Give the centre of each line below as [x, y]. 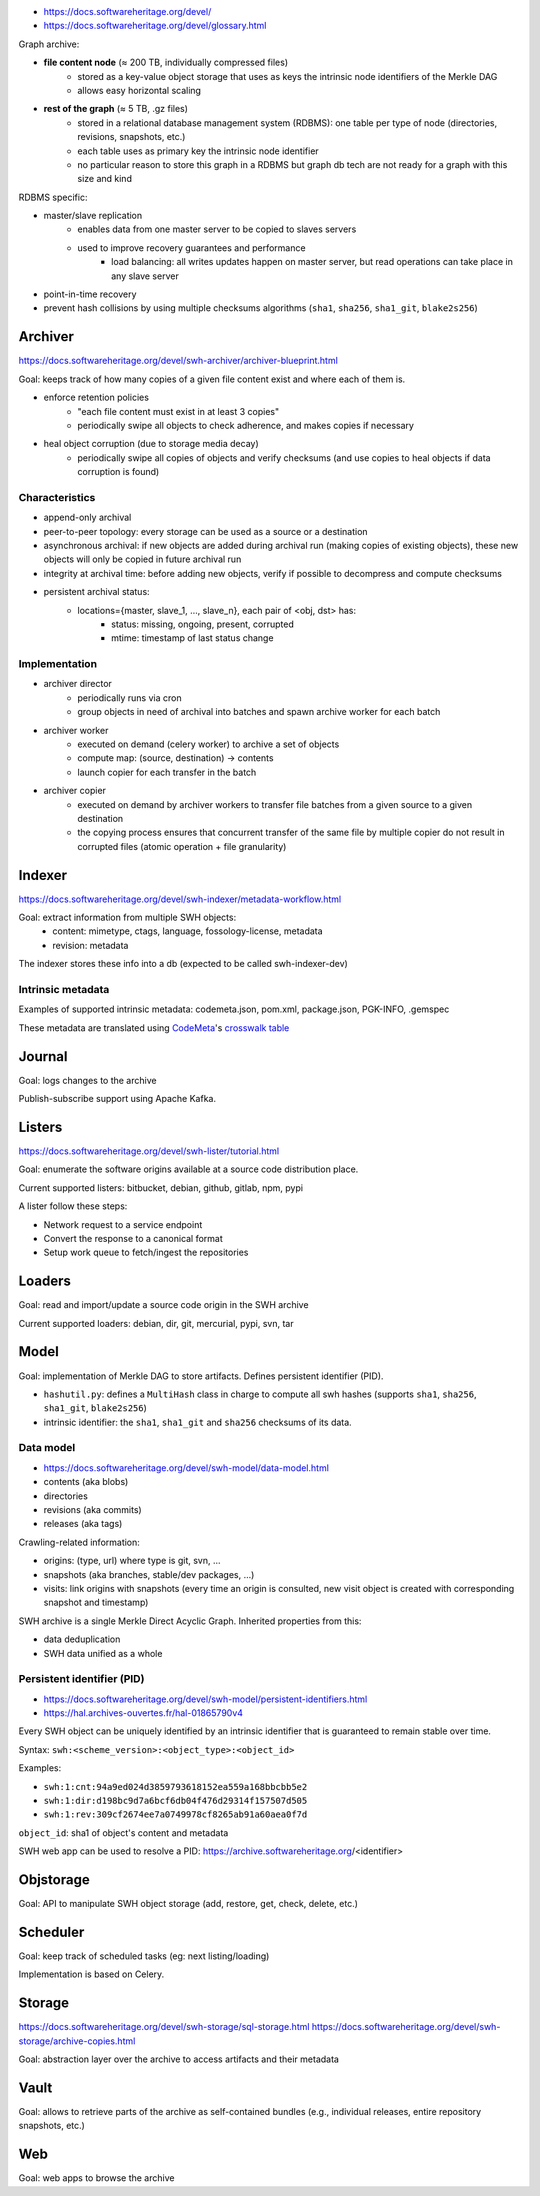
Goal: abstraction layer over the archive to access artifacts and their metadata [179, 2059]
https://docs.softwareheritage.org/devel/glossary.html [155, 26]
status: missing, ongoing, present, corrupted [202, 624]
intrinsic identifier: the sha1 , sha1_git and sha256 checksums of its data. [197, 1422]
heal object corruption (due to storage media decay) [151, 444]
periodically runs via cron [129, 697]
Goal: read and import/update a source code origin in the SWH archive [163, 1305]
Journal [43, 1056]
